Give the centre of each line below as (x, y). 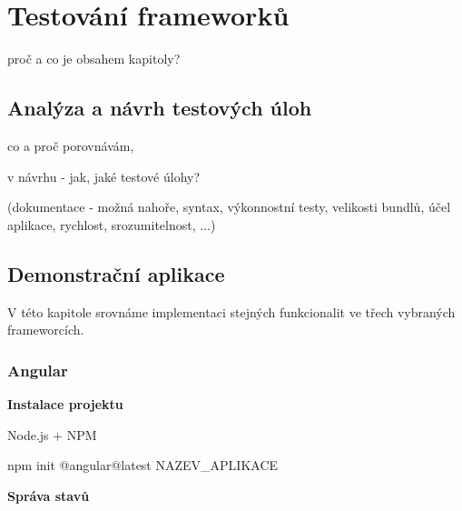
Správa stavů (49, 495)
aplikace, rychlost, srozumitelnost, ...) (112, 224)
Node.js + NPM (52, 434)
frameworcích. (46, 330)
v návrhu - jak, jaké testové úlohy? (104, 176)
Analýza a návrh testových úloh (160, 108)
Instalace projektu (65, 403)
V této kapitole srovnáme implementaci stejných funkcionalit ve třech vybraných (231, 311)
